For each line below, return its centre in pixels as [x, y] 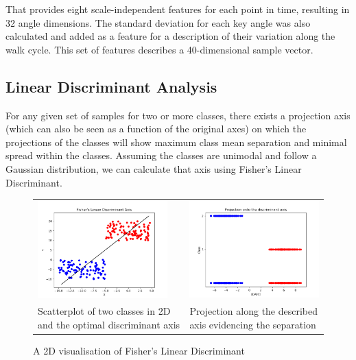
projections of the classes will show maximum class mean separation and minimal [176, 142]
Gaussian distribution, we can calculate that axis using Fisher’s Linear [154, 168]
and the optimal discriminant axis [109, 325]
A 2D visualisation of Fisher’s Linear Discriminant [139, 351]
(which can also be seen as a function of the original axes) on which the [156, 129]
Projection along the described [254, 311]
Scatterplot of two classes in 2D [104, 311]
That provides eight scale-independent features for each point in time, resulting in [178, 9]
